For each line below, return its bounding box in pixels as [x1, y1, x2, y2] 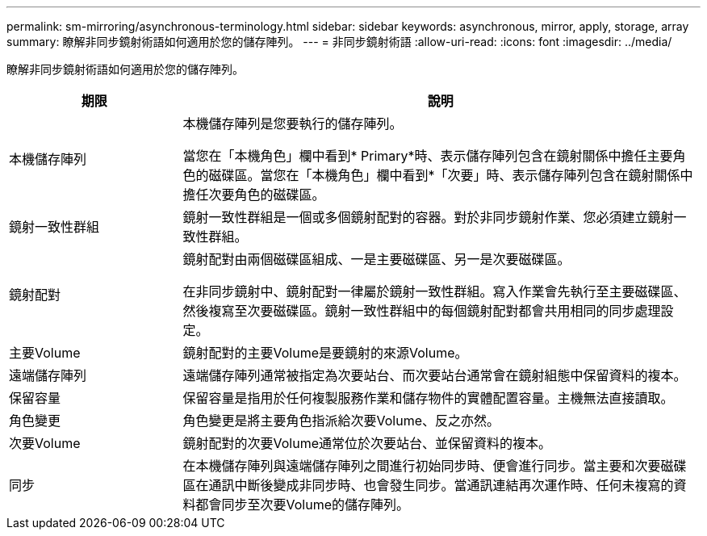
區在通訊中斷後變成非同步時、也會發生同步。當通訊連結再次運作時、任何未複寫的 [182, 477, 674, 493]
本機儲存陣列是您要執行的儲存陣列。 [182, 115, 403, 132]
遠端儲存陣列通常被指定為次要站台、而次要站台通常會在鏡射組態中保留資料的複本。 [182, 367, 687, 383]
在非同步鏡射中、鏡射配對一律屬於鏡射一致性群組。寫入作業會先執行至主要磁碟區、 [182, 283, 687, 299]
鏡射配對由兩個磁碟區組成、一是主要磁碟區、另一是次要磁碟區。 [182, 251, 571, 267]
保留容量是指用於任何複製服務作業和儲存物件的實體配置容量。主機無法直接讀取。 [182, 390, 674, 406]
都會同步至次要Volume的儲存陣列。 [195, 496, 410, 513]
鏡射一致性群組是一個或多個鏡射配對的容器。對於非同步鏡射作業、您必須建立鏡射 [182, 209, 674, 225]
